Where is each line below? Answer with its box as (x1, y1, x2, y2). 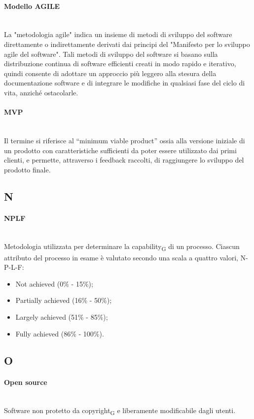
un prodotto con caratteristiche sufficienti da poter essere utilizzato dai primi (4, 145, 237, 155)
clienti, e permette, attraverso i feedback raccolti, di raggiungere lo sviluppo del (4, 155, 244, 165)
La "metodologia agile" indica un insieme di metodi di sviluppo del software (4, 29, 232, 40)
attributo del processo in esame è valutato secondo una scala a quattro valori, (4, 252, 238, 262)
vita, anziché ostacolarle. (4, 87, 78, 97)
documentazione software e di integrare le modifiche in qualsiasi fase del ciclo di (4, 78, 245, 88)
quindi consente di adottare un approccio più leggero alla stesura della (4, 68, 217, 78)
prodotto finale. (4, 164, 51, 174)
